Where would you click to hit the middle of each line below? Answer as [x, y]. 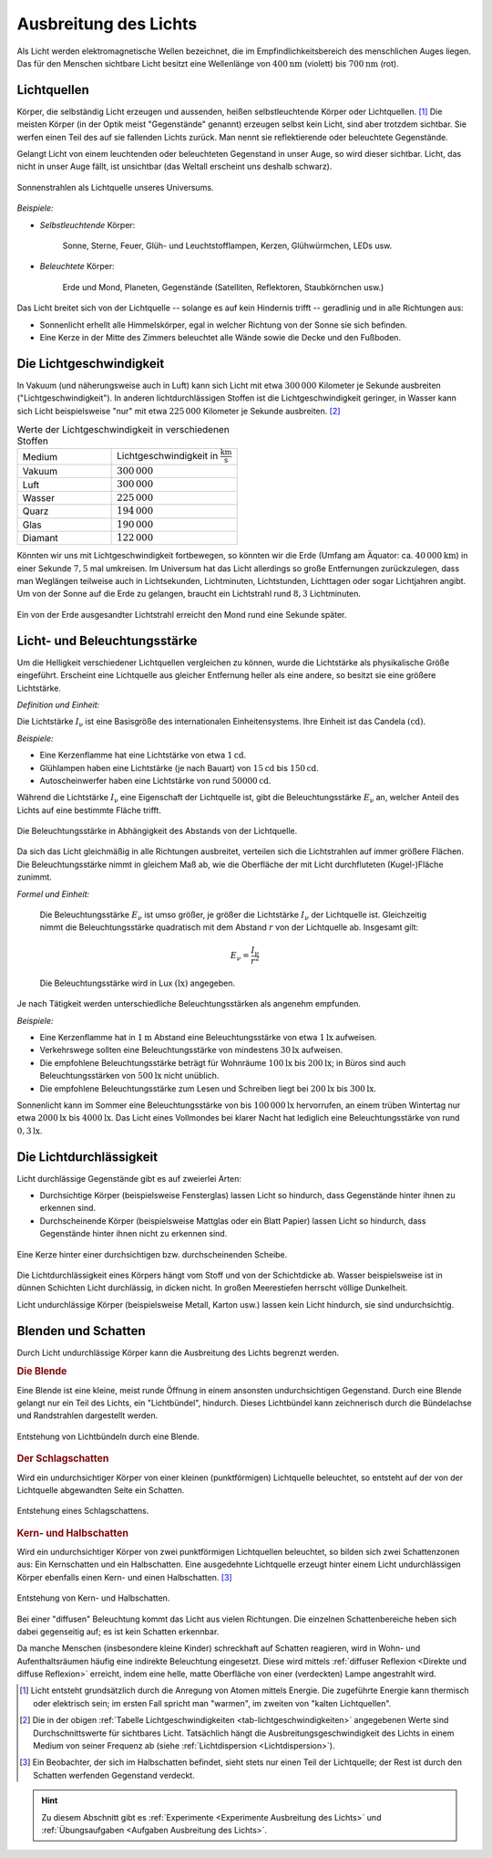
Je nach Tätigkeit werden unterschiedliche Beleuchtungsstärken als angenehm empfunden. [189, 1004]
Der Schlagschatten [63, 1458]
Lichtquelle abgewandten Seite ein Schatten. [101, 1490]
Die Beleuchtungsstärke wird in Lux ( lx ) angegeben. [138, 983]
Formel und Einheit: [53, 893]
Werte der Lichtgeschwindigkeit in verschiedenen [123, 430]
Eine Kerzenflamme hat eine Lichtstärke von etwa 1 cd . [143, 755]
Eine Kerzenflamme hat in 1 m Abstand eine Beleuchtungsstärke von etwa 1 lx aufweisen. [208, 1037]
